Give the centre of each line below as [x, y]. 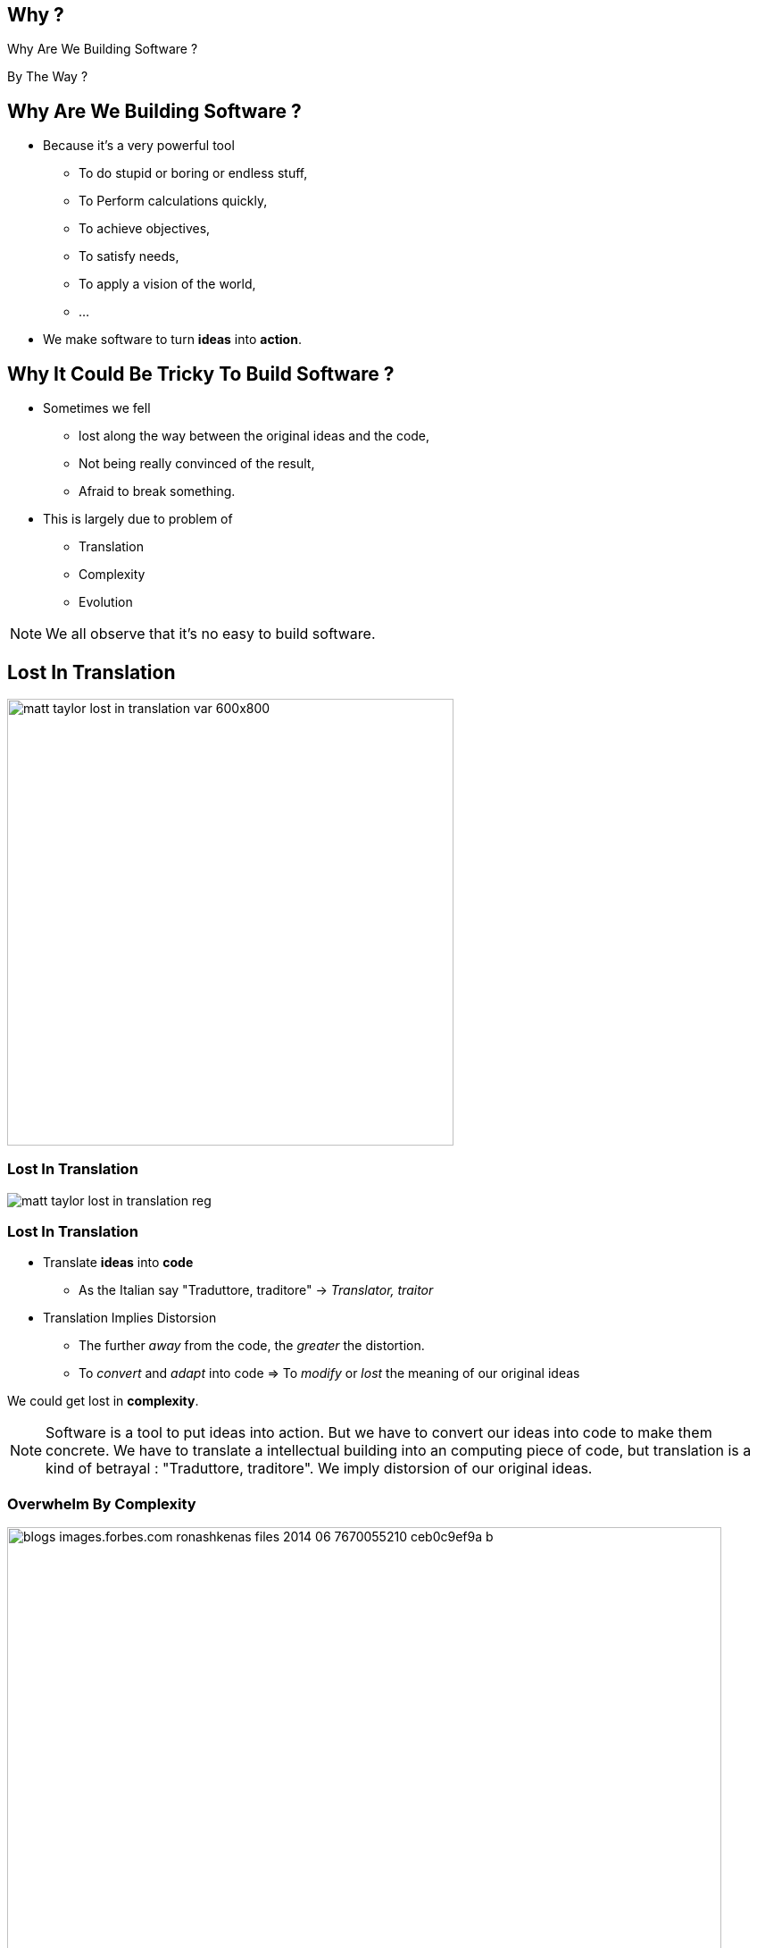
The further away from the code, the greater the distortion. [252, 1346]
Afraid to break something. [157, 491]
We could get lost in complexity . [103, 1401]
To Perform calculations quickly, [173, 201]
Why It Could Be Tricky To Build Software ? [201, 374]
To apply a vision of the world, [167, 284]
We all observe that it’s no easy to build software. [211, 634]
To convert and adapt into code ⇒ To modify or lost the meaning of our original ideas [329, 1373]
